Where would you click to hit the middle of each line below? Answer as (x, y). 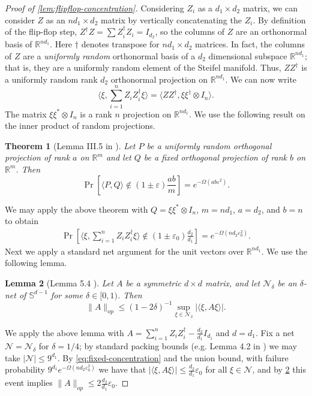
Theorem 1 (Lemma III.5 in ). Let (70, 145)
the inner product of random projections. (80, 126)
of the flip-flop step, (41, 31)
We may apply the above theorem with (76, 209)
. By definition (279, 19)
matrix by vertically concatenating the (171, 19)
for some (67, 294)
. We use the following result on (247, 114)
